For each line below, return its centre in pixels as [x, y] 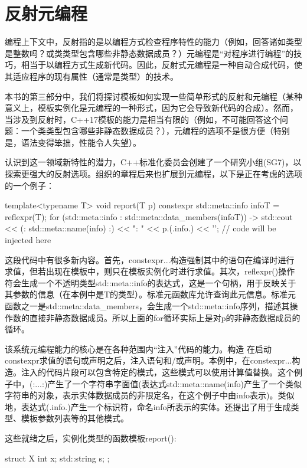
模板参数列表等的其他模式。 [75, 418]
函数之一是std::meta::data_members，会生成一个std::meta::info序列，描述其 [147, 306]
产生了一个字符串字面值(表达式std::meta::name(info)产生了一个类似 [174, 383]
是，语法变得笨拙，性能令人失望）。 [73, 142]
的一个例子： [30, 185]
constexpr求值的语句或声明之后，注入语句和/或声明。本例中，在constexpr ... [148, 360]
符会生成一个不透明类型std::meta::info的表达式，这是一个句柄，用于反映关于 [151, 282]
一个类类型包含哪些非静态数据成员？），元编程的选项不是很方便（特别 [155, 131]
